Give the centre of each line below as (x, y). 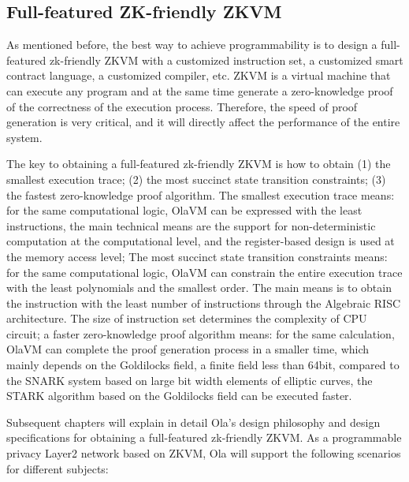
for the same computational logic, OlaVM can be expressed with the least (184, 210)
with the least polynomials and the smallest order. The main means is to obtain (199, 288)
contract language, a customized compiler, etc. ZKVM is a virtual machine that (199, 75)
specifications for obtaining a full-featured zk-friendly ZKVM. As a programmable (204, 437)
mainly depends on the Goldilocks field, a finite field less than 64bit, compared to (203, 365)
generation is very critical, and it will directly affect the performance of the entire (203, 122)
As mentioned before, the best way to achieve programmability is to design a (192, 45)
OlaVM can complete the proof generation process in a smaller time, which (188, 349)
